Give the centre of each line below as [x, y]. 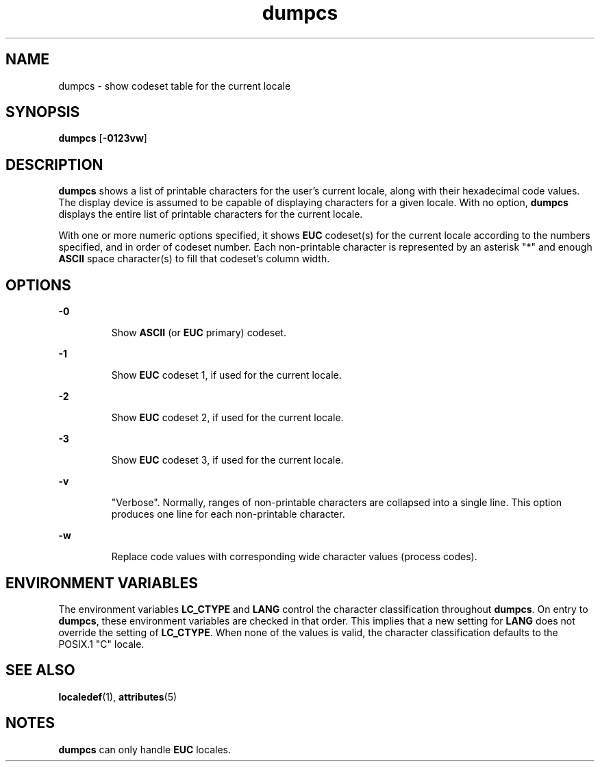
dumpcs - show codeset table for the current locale [175, 86]
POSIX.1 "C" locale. [101, 644]
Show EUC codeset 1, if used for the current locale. [226, 375]
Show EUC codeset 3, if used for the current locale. [227, 460]
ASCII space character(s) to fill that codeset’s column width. [194, 259]
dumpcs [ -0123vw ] [103, 138]
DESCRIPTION [54, 164]
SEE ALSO [40, 670]
